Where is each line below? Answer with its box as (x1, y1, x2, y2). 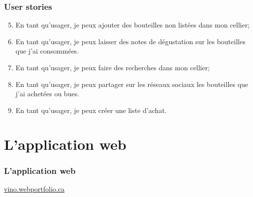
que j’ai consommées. (15, 46, 79, 56)
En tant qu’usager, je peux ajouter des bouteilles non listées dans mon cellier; (15, 20, 250, 30)
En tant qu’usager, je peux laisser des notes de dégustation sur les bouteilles (15, 36, 246, 46)
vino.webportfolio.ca (4, 183, 64, 194)
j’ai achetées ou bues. (15, 88, 80, 99)
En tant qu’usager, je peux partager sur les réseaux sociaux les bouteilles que (15, 79, 249, 89)
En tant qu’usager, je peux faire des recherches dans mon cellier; (15, 62, 210, 72)
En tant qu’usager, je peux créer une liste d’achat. (15, 105, 167, 115)
